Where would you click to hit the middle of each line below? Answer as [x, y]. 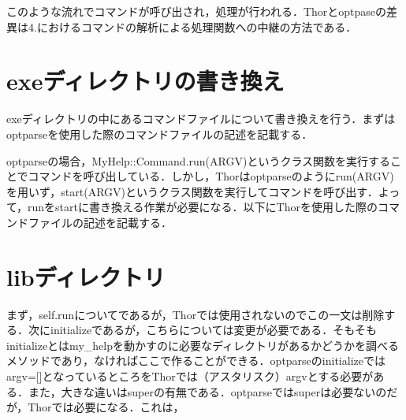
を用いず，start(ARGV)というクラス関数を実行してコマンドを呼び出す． [192, 191]
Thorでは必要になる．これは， [106, 407]
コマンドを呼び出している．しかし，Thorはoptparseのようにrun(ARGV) [211, 176]
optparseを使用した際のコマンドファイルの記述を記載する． [160, 134]
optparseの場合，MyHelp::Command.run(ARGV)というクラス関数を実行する [199, 160]
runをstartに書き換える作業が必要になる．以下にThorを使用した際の [203, 207]
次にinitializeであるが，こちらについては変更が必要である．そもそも [203, 330]
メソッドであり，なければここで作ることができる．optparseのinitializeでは [196, 361]
